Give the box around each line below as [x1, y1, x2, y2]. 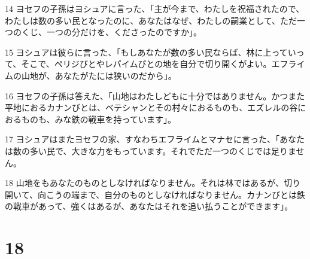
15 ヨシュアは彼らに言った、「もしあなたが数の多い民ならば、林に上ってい [5, 45, 296, 58]
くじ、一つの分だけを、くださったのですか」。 [21, 26, 202, 38]
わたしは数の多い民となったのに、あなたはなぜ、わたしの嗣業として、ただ [5, 14, 297, 26]
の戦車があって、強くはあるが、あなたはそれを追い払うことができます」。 [5, 200, 293, 212]
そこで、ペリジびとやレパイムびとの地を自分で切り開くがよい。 [21, 57, 272, 70]
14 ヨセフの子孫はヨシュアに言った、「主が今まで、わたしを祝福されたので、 [5, 2, 305, 14]
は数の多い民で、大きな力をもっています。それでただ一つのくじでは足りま [5, 144, 296, 157]
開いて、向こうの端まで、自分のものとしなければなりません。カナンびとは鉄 [5, 188, 305, 200]
